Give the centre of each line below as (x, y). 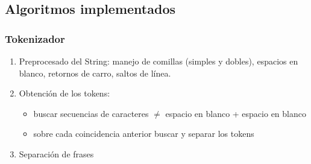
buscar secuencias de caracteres (91, 113)
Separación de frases (56, 153)
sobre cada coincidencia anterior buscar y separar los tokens (144, 134)
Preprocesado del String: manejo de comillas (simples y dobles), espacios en (159, 61)
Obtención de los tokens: (64, 93)
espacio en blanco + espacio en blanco (236, 113)
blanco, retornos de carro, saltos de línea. (95, 73)
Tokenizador (35, 38)
